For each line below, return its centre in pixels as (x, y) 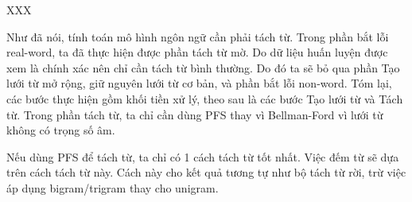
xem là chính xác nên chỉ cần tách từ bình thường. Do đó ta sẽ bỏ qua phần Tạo (203, 67)
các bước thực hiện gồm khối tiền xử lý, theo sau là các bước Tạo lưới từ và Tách (205, 98)
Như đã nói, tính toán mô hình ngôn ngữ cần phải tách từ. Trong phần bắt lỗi (198, 36)
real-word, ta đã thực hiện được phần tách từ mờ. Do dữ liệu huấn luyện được (197, 52)
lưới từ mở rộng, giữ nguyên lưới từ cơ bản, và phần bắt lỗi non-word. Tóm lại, (199, 83)
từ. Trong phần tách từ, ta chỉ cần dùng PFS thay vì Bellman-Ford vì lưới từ (195, 114)
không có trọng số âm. (61, 130)
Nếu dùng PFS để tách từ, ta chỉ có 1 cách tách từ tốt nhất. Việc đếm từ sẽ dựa (203, 156)
